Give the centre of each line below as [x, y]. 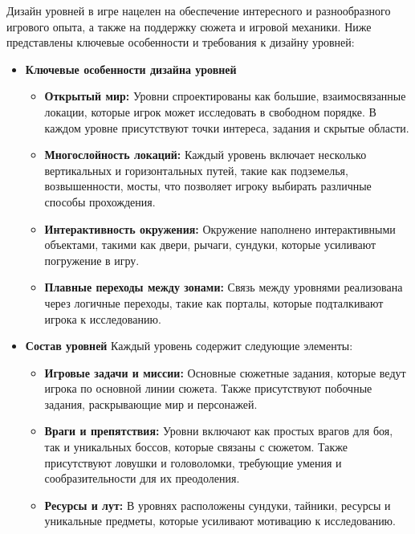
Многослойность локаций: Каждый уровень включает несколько [205, 155]
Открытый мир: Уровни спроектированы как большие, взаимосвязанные [225, 96]
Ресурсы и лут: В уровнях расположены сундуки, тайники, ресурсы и [218, 505]
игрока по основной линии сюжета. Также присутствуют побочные [208, 388]
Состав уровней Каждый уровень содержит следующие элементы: [189, 346]
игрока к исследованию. [103, 318]
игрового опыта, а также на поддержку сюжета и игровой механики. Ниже [189, 26]
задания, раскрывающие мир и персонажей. [151, 404]
